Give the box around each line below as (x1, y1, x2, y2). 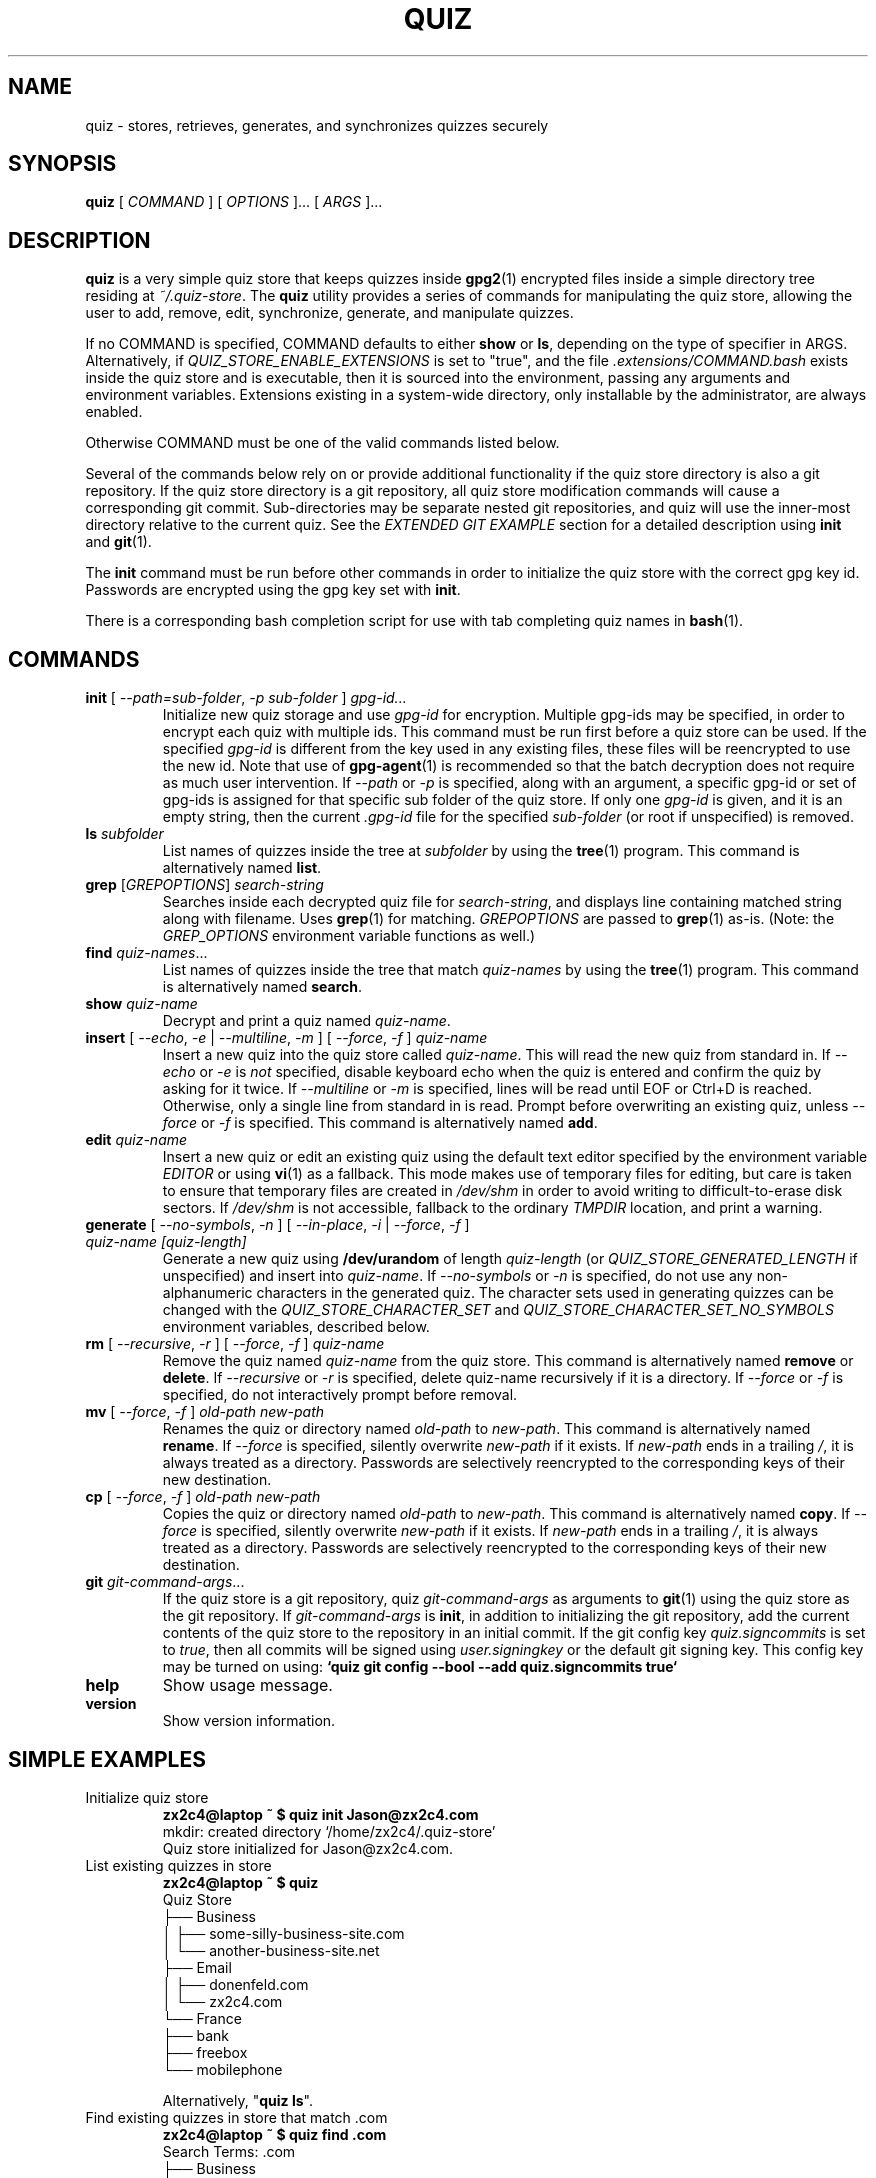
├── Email (162, 1958, 232, 1976)
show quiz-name (85, 995, 198, 1013)
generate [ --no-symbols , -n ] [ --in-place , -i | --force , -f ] (85, 1216, 470, 1234)
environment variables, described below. (162, 1318, 430, 1336)
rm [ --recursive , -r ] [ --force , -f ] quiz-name (85, 1335, 385, 1353)
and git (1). (85, 533, 152, 551)
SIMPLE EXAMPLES (8, 1746, 206, 1772)
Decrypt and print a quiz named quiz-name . (162, 1012, 451, 1030)
